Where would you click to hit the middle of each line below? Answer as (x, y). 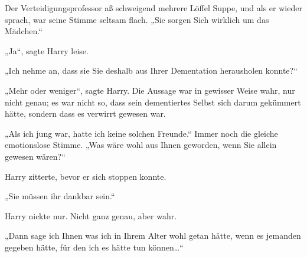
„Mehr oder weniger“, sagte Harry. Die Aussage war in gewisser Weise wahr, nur (150, 90)
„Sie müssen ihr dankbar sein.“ (60, 196)
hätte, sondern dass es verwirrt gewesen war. (85, 113)
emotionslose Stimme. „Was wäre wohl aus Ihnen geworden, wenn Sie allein (141, 145)
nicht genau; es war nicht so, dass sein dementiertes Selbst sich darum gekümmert (153, 102)
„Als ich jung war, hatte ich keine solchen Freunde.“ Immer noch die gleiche (141, 133)
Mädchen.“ (24, 31)
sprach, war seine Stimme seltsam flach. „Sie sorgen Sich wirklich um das (137, 19)
